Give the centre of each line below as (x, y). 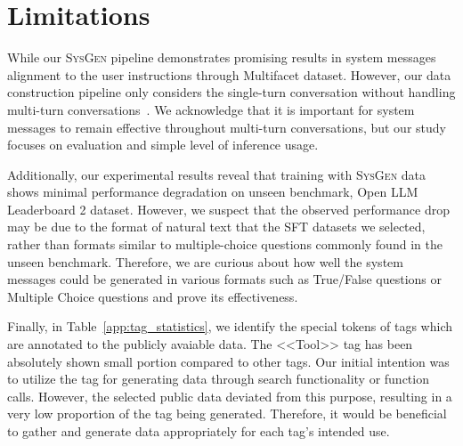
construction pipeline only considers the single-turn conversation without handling (231, 92)
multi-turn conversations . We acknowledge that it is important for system (211, 109)
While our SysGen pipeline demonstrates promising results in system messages (222, 57)
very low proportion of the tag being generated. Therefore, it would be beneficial (227, 414)
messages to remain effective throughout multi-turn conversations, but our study (227, 127)
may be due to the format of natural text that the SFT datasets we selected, (216, 227)
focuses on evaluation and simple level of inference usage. (163, 145)
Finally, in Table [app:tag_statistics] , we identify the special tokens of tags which (230, 326)
